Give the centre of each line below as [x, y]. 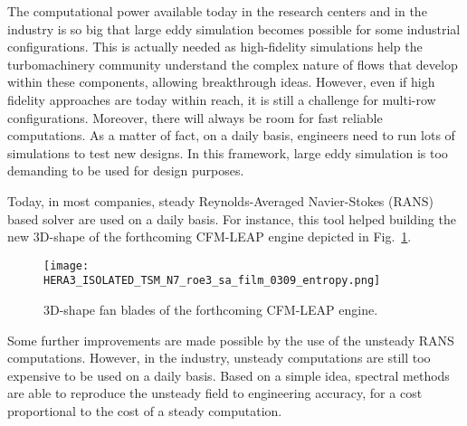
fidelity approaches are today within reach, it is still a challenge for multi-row [222, 99]
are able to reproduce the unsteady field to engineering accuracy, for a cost [215, 393]
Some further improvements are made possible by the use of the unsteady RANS [231, 340]
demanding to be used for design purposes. [126, 170]
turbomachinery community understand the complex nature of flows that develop [233, 64]
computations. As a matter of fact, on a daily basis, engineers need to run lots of [231, 135]
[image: [67, 265]
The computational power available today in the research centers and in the [217, 11]
